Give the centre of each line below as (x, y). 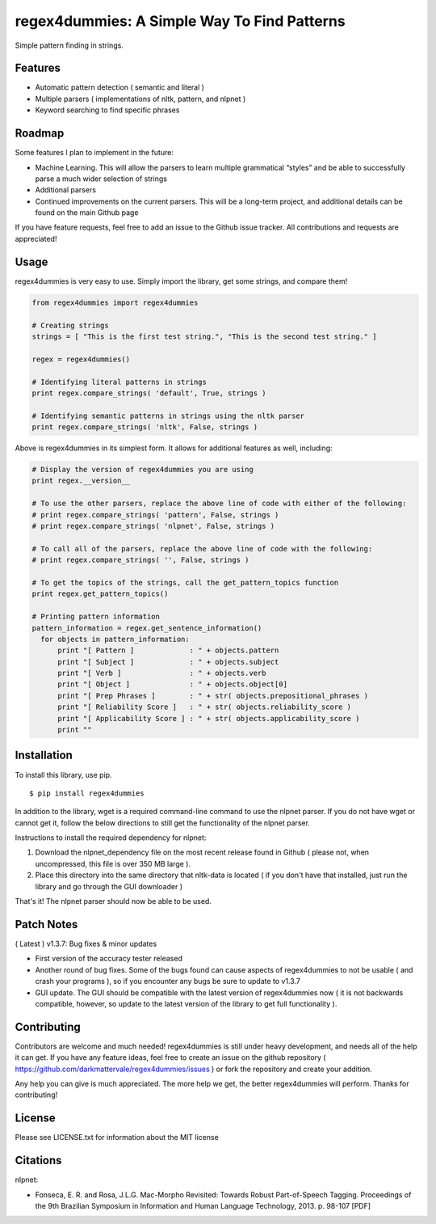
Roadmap (40, 133)
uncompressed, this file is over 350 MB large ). (113, 863)
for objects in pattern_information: (115, 639)
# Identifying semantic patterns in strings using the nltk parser (168, 416)
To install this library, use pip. (63, 774)
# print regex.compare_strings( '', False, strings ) (140, 560)
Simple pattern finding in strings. (69, 45)
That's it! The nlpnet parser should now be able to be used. (113, 901)
